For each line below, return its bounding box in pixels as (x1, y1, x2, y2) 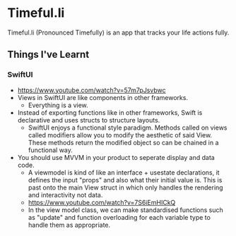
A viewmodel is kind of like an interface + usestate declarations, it (28, 168, 220, 177)
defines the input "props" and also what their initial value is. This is (28, 175, 223, 184)
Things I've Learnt (7, 49, 90, 61)
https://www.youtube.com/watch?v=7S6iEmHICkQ (28, 198, 176, 206)
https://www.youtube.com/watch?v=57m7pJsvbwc (17, 86, 166, 94)
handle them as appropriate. (28, 221, 111, 229)
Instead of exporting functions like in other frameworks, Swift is (17, 108, 203, 117)
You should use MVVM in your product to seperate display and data (17, 153, 216, 161)
